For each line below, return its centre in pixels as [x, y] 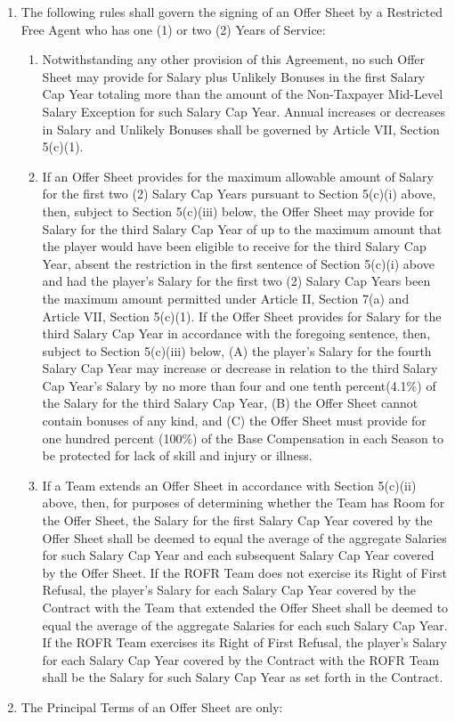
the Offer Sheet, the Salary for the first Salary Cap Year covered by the [237, 520]
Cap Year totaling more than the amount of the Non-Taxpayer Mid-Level [243, 94]
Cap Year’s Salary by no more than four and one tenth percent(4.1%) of [239, 385]
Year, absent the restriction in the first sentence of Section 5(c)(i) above [238, 263]
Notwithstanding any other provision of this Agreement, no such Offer [234, 59]
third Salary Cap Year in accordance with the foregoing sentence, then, [236, 333]
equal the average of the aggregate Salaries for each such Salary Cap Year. [245, 625]
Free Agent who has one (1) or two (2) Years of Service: [173, 29]
